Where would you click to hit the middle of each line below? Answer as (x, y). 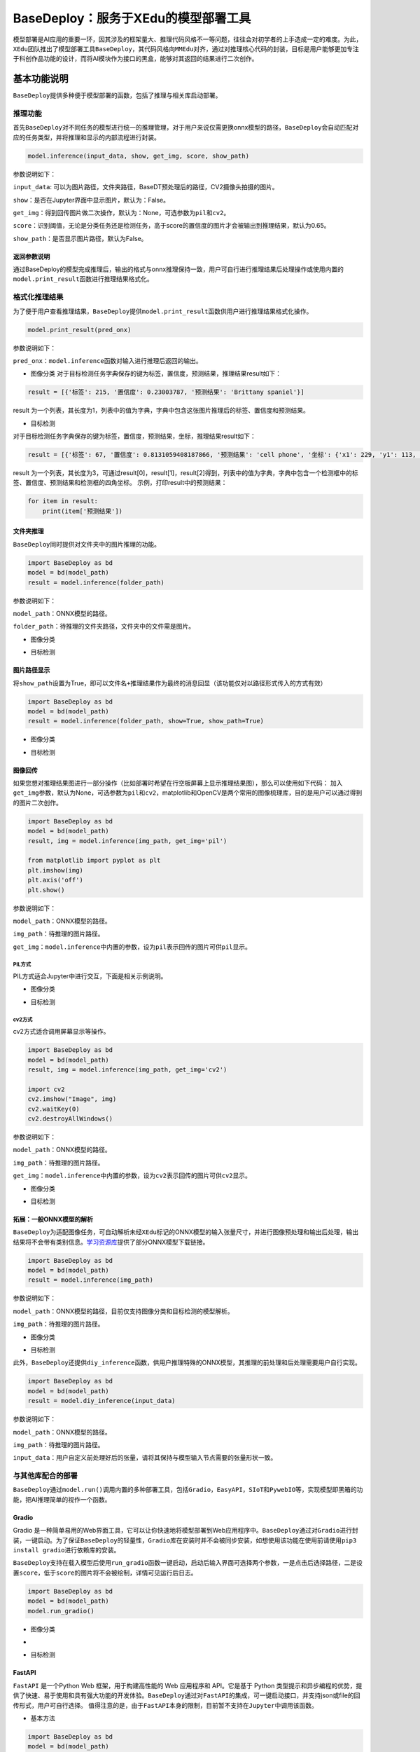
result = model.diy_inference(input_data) (101, 1401)
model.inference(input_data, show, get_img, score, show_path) (139, 156)
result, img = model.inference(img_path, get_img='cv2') (127, 1070)
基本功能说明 (41, 79)
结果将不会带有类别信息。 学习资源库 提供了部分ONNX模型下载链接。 (111, 1242)
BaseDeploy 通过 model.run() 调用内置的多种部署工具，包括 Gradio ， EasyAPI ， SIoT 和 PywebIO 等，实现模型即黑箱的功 (188, 1490)
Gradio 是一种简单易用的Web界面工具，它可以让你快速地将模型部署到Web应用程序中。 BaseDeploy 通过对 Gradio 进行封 (185, 1531)
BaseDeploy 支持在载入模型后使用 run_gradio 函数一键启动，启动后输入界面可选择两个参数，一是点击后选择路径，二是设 (188, 1563)
